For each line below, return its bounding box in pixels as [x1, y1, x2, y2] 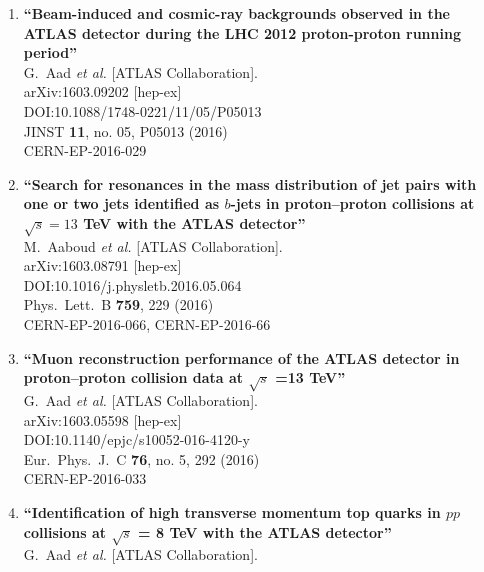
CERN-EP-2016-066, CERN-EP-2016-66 [23, 314, 271, 335]
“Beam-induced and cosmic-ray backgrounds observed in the [23, 3, 450, 23]
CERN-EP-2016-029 [23, 140, 147, 161]
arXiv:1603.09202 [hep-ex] [23, 81, 182, 102]
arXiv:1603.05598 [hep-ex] [23, 409, 182, 430]
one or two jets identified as [23, 193, 220, 214]
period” [23, 42, 78, 63]
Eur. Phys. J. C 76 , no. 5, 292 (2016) [23, 448, 260, 469]
